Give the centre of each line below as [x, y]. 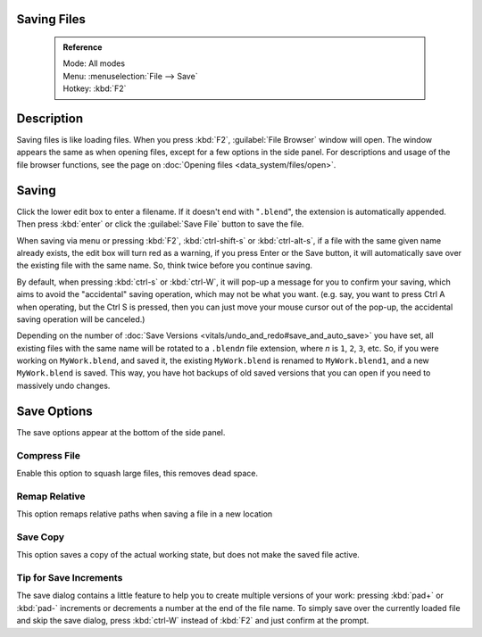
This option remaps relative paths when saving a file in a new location [145, 514]
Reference [83, 47]
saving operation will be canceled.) [81, 319]
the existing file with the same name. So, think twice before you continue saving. [164, 265]
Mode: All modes [94, 63]
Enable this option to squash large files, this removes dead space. [137, 473]
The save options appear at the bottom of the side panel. [121, 432]
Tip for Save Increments [70, 577]
